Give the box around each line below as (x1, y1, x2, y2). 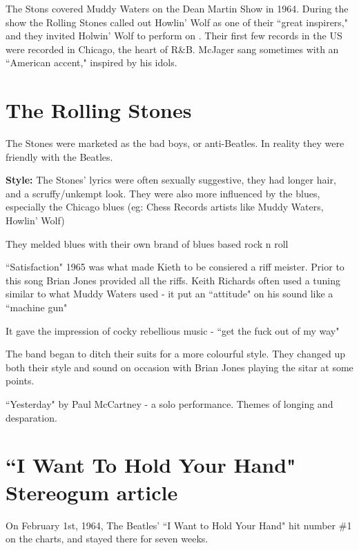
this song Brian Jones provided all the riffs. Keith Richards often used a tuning (6, 273, 341, 287)
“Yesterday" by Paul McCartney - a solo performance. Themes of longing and (6, 397, 333, 411)
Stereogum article (6, 478, 178, 506)
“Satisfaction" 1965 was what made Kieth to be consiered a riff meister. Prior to (6, 259, 345, 274)
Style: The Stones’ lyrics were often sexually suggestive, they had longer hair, (6, 173, 336, 187)
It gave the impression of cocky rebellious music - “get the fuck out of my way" (6, 323, 340, 337)
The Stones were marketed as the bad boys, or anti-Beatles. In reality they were (6, 136, 345, 150)
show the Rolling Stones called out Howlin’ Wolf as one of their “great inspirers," (6, 14, 348, 29)
